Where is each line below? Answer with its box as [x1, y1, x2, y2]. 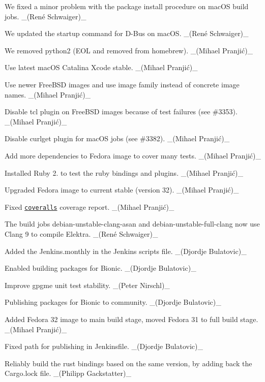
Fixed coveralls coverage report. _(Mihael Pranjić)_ [5, 201, 174, 212]
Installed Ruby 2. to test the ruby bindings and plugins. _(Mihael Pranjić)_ [5, 167, 244, 178]
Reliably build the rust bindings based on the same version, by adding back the [5, 358, 252, 368]
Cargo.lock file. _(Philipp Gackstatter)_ [5, 368, 131, 378]
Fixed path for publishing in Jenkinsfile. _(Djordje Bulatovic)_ [5, 341, 203, 352]
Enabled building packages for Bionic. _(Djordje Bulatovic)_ [5, 263, 196, 273]
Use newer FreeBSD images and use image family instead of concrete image [5, 79, 240, 89]
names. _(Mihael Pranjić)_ [5, 89, 91, 100]
